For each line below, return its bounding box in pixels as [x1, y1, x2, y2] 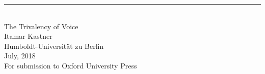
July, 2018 [4, 50, 36, 61]
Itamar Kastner [4, 31, 52, 41]
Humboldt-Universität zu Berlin [4, 40, 104, 51]
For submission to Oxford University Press [4, 60, 137, 70]
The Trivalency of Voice [4, 21, 78, 31]
